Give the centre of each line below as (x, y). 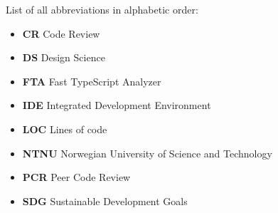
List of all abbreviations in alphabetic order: (102, 9)
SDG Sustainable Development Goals (105, 201)
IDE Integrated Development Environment (117, 105)
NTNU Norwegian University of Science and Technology (147, 153)
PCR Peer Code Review (76, 177)
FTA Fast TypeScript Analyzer (92, 81)
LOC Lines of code (65, 129)
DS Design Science (64, 57)
